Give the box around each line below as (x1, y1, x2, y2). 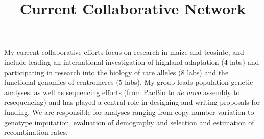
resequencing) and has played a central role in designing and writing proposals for (4, 97, 260, 107)
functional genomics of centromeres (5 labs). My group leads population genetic (4, 77, 253, 87)
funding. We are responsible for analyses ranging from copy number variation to (4, 106, 254, 117)
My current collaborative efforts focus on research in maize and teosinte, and (4, 47, 244, 57)
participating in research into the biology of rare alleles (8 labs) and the (4, 66, 229, 77)
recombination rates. (4, 127, 68, 137)
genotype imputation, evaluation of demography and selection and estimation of (4, 117, 254, 127)
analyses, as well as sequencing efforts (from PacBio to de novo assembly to (4, 86, 240, 97)
